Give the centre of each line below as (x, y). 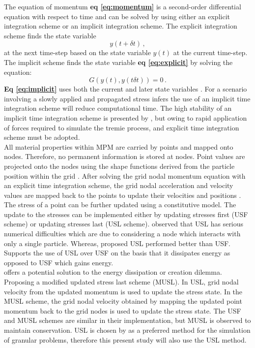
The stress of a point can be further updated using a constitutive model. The (120, 205)
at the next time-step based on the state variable (77, 52)
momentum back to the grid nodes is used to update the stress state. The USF (123, 310)
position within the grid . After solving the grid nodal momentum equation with (125, 175)
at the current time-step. (210, 52)
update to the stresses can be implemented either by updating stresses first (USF (126, 214)
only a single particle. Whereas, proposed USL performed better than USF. (117, 243)
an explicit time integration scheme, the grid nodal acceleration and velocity (119, 185)
